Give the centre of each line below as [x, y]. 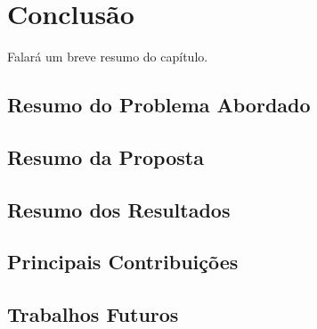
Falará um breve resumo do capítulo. [108, 57]
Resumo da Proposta [106, 156]
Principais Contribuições [123, 262]
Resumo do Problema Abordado [159, 105]
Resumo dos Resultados [119, 209]
